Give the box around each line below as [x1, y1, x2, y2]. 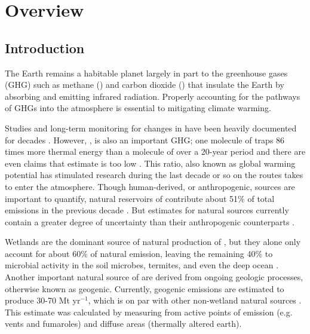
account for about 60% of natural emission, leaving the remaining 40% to [5, 247, 273, 259]
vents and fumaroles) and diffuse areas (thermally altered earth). [5, 317, 242, 330]
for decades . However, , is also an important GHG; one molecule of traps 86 [5, 133, 285, 146]
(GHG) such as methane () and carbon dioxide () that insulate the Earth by [5, 78, 284, 91]
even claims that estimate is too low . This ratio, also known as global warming [5, 157, 296, 169]
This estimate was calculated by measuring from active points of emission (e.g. [5, 305, 293, 318]
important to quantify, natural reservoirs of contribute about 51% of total [5, 192, 275, 204]
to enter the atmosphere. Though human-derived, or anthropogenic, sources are [5, 180, 295, 192]
